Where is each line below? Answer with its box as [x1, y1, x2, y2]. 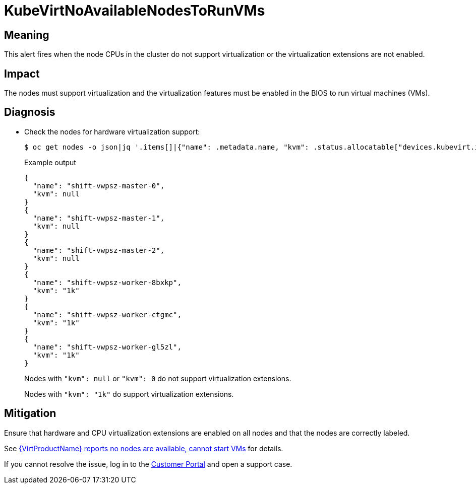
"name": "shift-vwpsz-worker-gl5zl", [32, 342, 182, 351]
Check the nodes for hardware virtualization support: [24, 127, 200, 136]
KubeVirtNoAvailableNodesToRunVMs [4, 2, 265, 19]
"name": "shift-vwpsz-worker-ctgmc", [32, 310, 182, 319]
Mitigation [4, 407, 56, 420]
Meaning [4, 28, 49, 41]
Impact [4, 67, 40, 80]
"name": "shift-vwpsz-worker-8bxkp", [32, 278, 182, 287]
